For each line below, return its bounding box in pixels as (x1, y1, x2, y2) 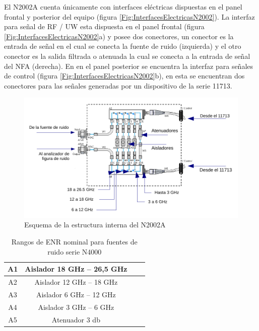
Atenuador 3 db (51, 314, 100, 324)
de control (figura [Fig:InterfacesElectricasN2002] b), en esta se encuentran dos (4, 70, 245, 81)
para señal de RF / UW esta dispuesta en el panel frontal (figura (4, 21, 205, 32)
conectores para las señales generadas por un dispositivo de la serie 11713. (4, 80, 232, 91)
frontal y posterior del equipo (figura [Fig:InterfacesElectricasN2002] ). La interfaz (4, 11, 255, 22)
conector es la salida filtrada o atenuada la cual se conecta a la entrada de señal (4, 50, 250, 61)
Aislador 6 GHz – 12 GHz (36, 289, 116, 299)
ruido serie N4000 (47, 246, 102, 257)
